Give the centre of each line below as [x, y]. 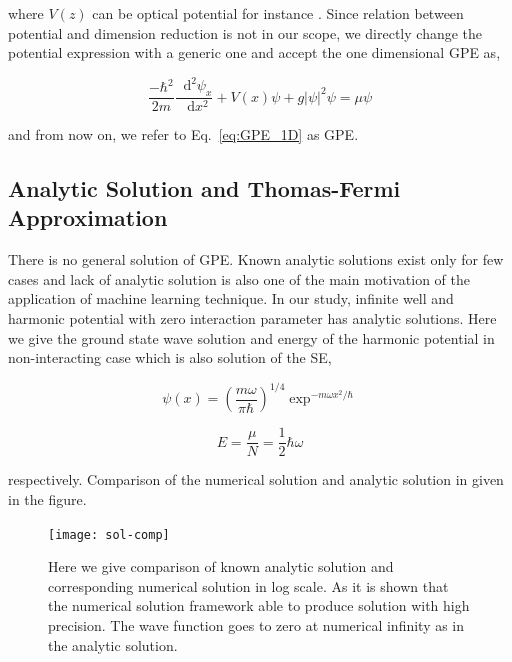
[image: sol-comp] [109, 534]
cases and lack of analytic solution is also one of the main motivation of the [239, 278]
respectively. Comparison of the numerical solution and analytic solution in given [256, 479]
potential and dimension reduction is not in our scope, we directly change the [245, 32]
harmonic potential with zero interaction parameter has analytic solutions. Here [252, 318]
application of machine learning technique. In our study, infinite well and [231, 298]
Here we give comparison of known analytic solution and [221, 566]
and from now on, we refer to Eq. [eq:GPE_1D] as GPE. [183, 134]
